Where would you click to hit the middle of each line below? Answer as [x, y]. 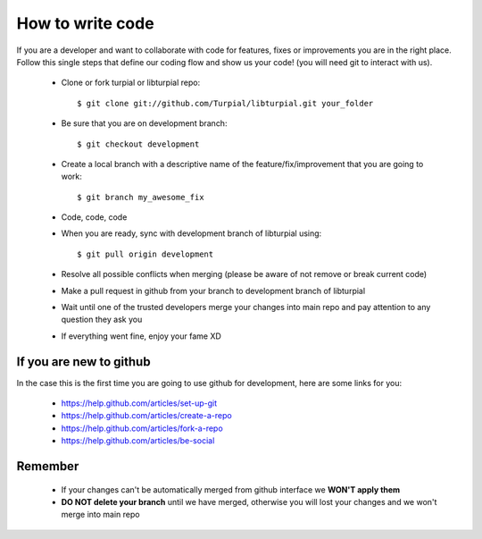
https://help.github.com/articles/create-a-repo [146, 416]
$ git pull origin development [145, 254]
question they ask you [102, 320]
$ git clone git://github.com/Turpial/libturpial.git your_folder [225, 103]
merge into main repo [100, 515]
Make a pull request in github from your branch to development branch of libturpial [213, 291]
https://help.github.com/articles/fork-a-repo [142, 428]
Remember [48, 466]
